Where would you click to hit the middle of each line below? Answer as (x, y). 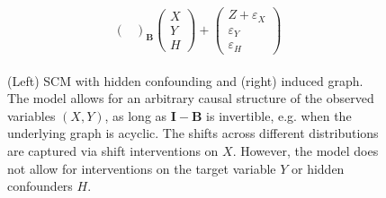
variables (31, 115)
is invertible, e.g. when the (279, 115)
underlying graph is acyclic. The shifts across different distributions (193, 133)
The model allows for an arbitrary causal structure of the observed (191, 98)
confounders (40, 186)
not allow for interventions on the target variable (142, 168)
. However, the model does (305, 150)
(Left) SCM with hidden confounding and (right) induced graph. (185, 80)
